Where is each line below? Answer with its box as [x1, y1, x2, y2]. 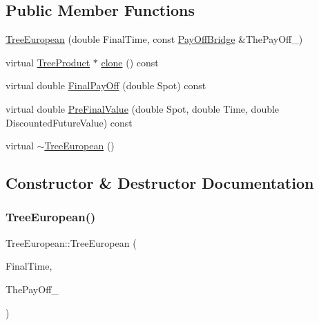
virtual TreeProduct [6, 55, 90, 69]
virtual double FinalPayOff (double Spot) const [6, 78, 206, 93]
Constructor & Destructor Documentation [6, 172, 314, 194]
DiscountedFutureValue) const [6, 115, 133, 129]
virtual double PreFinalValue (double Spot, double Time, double [6, 101, 280, 115]
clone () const [101, 55, 159, 69]
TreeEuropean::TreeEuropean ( [6, 235, 137, 250]
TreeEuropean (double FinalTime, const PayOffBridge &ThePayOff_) [6, 32, 303, 46]
